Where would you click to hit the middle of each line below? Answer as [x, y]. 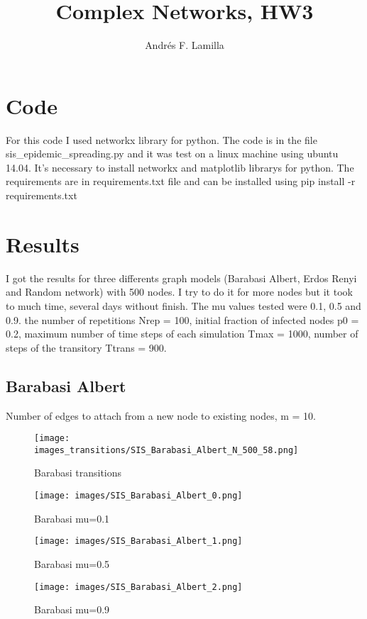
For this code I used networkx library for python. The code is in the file [161, 139]
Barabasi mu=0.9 [72, 609]
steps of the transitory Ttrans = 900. [86, 347]
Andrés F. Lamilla [185, 45]
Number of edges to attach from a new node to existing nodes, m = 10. [161, 415]
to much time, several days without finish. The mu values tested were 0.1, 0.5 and [183, 305]
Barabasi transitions [78, 473]
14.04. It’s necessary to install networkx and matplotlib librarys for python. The [180, 167]
